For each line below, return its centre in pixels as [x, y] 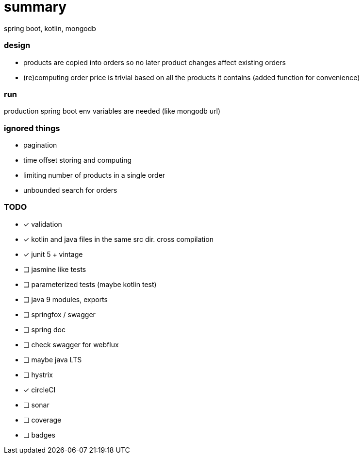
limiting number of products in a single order [94, 175]
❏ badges [39, 435]
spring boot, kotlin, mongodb [50, 28]
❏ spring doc [45, 329]
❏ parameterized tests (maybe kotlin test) [90, 284]
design [17, 45]
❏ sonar [36, 405]
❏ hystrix [38, 374]
